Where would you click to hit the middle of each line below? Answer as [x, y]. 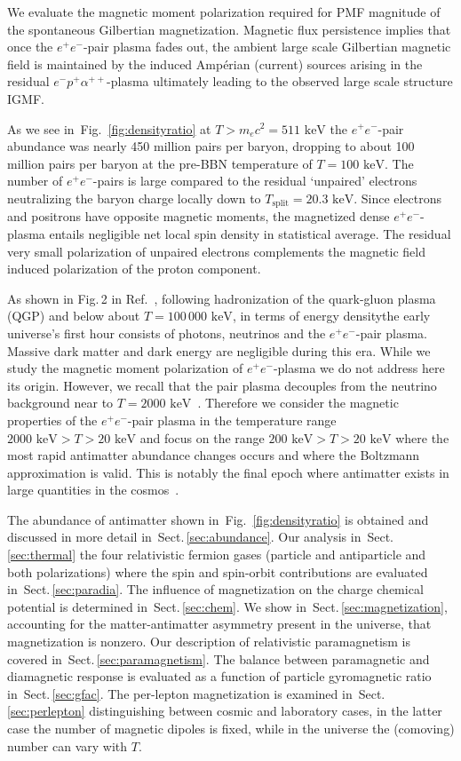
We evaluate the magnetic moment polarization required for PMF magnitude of [224, 12]
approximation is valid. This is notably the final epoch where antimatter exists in [228, 472]
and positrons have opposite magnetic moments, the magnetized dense [199, 216]
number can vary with [68, 745]
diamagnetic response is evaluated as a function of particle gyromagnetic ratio [219, 676]
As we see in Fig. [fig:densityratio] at [109, 128]
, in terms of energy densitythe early [331, 316]
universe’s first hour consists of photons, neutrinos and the [167, 333]
